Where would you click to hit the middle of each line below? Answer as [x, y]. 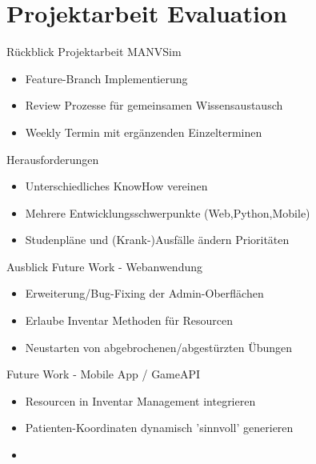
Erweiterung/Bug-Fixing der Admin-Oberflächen [144, 293]
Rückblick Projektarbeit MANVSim [94, 52]
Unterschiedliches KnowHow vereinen [116, 186]
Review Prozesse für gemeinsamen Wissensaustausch [154, 105]
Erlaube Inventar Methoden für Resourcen [129, 320]
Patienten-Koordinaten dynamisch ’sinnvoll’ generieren [159, 428]
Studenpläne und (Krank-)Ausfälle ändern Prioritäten [157, 240]
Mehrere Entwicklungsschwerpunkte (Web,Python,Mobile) [168, 212]
